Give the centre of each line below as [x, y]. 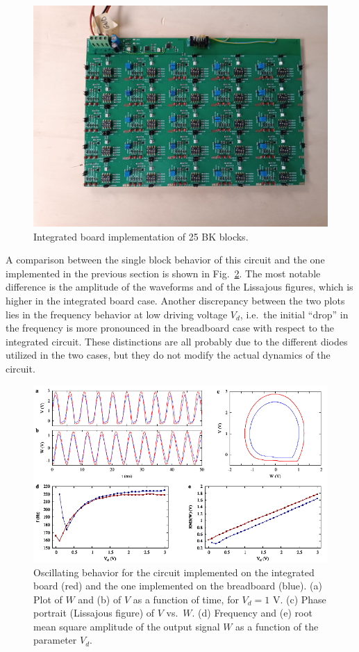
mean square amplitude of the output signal [127, 626]
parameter [55, 640]
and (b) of [100, 599]
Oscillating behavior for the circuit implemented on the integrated [174, 572]
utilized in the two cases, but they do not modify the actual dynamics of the [168, 355]
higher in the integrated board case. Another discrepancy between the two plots [175, 300]
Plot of [48, 599]
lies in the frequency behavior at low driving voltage [117, 314]
